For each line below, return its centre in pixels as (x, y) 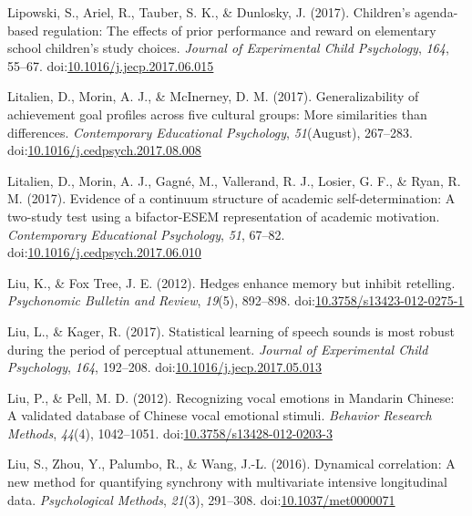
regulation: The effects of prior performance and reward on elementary (239, 30)
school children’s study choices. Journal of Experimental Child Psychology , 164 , (228, 48)
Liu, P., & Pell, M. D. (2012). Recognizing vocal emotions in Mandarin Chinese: (231, 397)
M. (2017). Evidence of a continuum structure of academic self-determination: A (231, 198)
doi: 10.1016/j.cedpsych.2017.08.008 (104, 150)
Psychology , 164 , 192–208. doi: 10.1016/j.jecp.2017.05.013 (165, 367)
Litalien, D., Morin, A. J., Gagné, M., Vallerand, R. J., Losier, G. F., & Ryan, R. (234, 180)
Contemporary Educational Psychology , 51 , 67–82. (146, 234)
